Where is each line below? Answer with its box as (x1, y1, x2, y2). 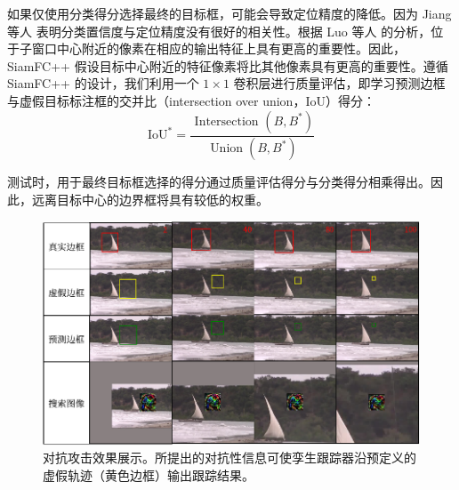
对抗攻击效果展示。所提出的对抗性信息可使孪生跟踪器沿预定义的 (43, 448, 416, 467)
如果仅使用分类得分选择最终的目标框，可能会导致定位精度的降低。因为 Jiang (7, 4, 452, 22)
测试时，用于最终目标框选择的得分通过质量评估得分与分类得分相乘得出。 (7, 173, 431, 191)
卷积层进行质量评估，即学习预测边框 (233, 74, 446, 92)
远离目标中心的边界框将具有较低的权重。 (31, 190, 269, 209)
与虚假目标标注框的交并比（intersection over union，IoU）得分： (7, 91, 375, 109)
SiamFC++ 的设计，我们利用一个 (7, 74, 199, 92)
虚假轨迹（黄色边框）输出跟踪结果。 (43, 465, 254, 484)
